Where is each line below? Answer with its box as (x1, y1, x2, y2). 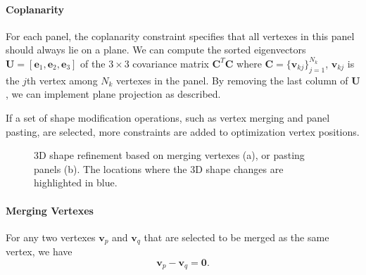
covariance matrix (132, 56, 209, 70)
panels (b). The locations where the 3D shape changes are (34, 161, 284, 176)
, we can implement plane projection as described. (6, 87, 221, 101)
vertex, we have (6, 244, 72, 259)
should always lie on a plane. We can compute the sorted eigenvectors (6, 42, 306, 57)
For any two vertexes (6, 229, 96, 244)
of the (80, 56, 106, 70)
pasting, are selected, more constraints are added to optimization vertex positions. (6, 124, 360, 139)
